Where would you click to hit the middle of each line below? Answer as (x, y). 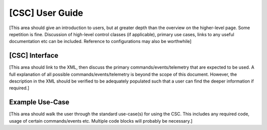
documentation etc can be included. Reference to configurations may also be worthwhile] (100, 42)
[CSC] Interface (34, 56)
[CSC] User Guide (46, 13)
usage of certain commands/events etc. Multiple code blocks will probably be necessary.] (101, 121)
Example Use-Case (39, 102)
